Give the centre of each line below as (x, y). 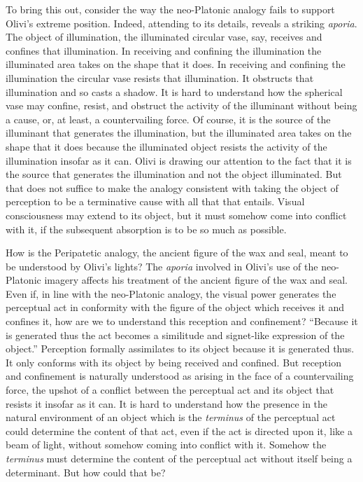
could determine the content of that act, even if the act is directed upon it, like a (179, 431)
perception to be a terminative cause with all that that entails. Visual (155, 201)
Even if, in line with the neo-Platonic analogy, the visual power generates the (171, 293)
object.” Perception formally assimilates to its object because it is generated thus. (180, 349)
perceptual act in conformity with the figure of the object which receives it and (175, 307)
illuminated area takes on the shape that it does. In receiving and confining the (176, 64)
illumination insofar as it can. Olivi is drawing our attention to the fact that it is (179, 160)
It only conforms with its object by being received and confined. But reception (173, 362)
